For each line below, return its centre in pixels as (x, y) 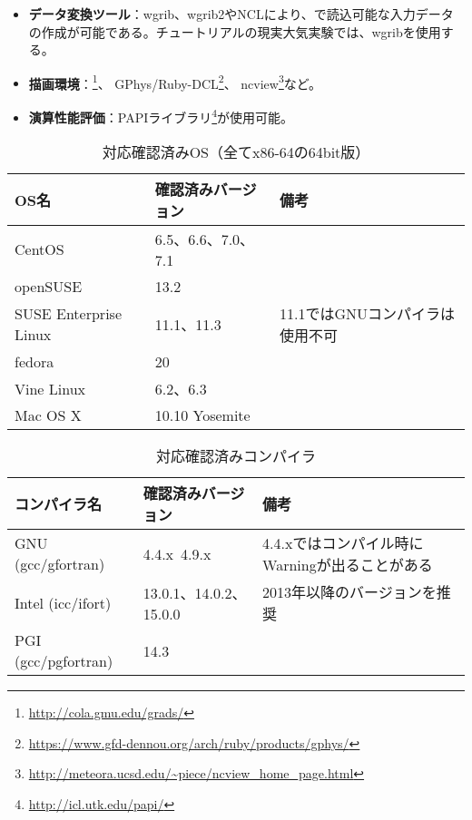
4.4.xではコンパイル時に (343, 543)
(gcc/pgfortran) (64, 661)
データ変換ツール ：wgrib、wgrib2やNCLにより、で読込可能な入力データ (241, 14)
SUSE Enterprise (68, 314)
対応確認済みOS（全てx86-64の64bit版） (236, 152)
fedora (34, 362)
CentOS (39, 249)
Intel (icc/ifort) (63, 602)
